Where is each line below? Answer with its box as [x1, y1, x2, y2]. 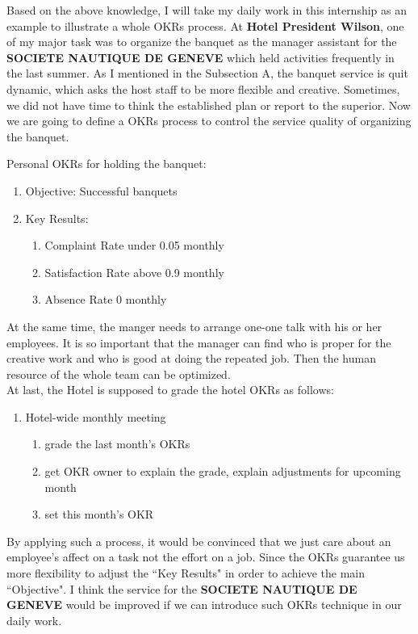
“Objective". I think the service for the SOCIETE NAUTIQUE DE [6, 580, 357, 597]
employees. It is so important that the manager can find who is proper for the [6, 334, 391, 351]
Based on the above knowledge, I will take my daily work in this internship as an [6, 2, 408, 18]
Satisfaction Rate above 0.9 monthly [44, 263, 224, 280]
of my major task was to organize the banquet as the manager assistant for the [6, 33, 397, 50]
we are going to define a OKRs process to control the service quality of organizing [6, 112, 412, 129]
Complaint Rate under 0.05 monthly [44, 237, 224, 254]
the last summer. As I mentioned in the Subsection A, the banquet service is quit [6, 65, 408, 82]
